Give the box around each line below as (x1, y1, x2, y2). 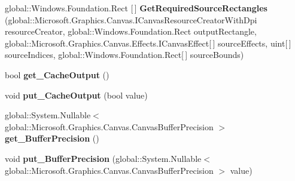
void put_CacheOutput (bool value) (5, 88, 148, 101)
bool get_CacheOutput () (5, 68, 110, 81)
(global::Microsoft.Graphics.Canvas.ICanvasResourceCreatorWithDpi (5, 13, 257, 26)
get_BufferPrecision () (5, 132, 99, 145)
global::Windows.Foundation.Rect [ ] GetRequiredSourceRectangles (5, 2, 267, 14)
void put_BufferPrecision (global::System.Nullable (5, 152, 202, 164)
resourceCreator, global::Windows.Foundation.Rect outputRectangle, (5, 25, 257, 38)
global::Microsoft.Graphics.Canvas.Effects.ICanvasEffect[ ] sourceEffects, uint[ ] (5, 36, 291, 49)
